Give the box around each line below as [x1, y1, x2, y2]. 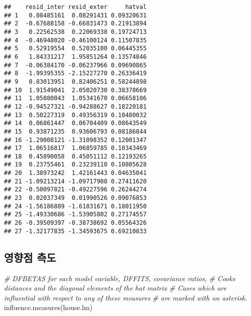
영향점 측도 [4, 249, 56, 265]
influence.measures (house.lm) [4, 302, 93, 313]
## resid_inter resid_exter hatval [4, 3, 147, 10]
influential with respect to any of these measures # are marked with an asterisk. [4, 292, 248, 303]
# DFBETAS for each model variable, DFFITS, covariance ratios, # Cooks [4, 273, 236, 283]
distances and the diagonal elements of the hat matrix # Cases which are [4, 283, 227, 293]
